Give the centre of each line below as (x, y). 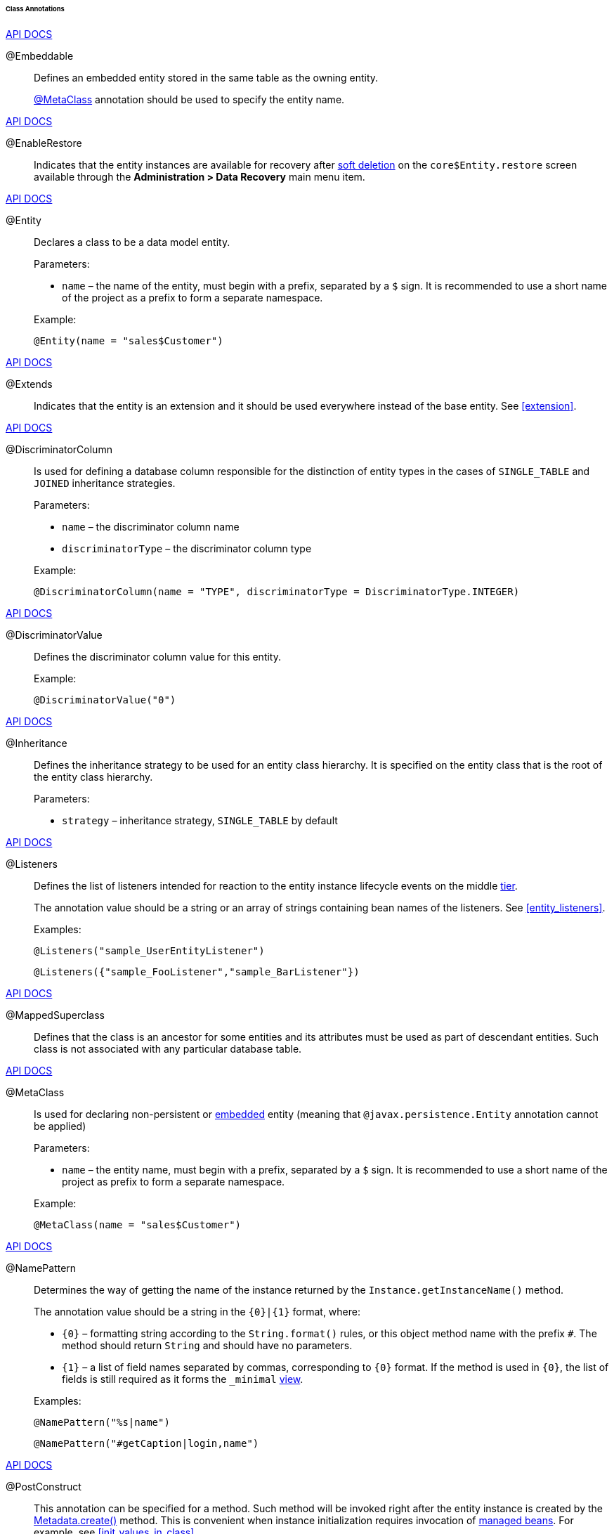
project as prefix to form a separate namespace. (174, 1181)
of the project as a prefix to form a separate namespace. (192, 297)
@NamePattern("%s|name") (102, 1422)
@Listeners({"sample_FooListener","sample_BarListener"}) (197, 971)
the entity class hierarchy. (93, 776)
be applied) (60, 1126)
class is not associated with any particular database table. (168, 1048)
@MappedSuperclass (55, 1015)
